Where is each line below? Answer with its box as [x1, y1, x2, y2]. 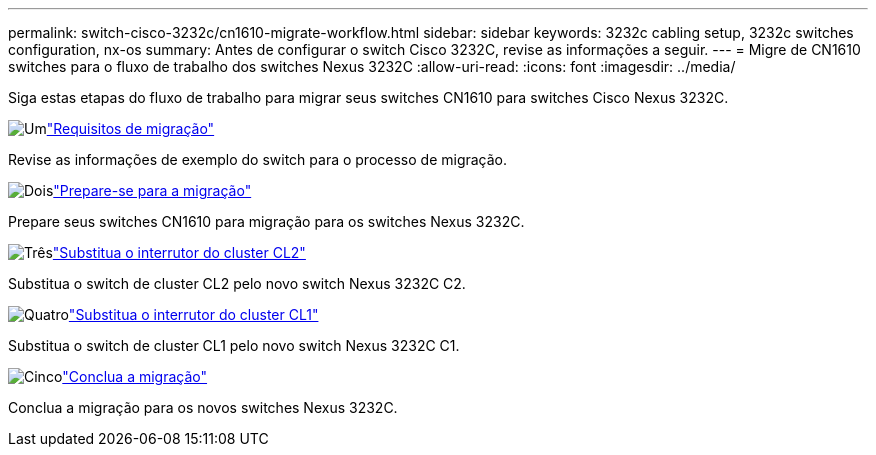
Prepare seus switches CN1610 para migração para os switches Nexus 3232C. [8, 213, 525, 230]
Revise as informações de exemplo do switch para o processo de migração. [8, 151, 508, 168]
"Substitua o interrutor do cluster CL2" [52, 244, 306, 261]
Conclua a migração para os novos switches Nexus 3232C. [8, 399, 398, 416]
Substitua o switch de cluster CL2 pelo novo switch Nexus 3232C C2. [8, 275, 466, 292]
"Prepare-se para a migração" [53, 182, 252, 199]
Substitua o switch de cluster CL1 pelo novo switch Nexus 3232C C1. [8, 337, 460, 354]
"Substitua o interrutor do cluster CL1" [68, 306, 319, 323]
